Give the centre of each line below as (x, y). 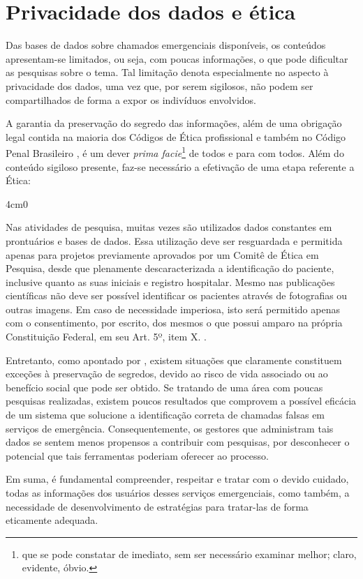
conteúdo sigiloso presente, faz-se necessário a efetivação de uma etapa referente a (180, 166)
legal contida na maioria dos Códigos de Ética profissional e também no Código (176, 136)
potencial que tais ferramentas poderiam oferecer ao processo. (137, 455)
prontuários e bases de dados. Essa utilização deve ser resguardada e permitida (174, 240)
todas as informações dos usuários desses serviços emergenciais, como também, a (178, 492)
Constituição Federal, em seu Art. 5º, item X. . (106, 337)
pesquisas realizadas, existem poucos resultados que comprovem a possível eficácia (181, 401)
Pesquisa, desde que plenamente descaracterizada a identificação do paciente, (170, 268)
